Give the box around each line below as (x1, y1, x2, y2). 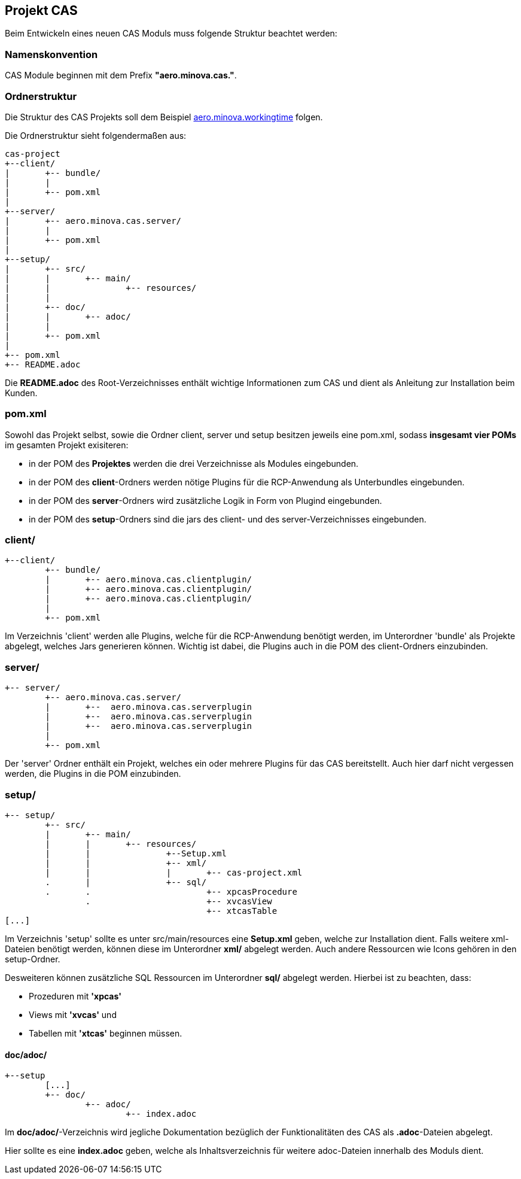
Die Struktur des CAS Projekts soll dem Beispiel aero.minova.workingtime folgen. (5, 111, 323, 122)
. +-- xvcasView (85, 896, 272, 906)
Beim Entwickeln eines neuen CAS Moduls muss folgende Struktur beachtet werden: (5, 28, 337, 39)
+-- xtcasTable (206, 905, 278, 916)
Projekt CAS (5, 3, 78, 18)
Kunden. (5, 387, 38, 398)
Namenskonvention (5, 48, 98, 60)
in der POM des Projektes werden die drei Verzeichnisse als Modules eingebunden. (29, 458, 359, 469)
